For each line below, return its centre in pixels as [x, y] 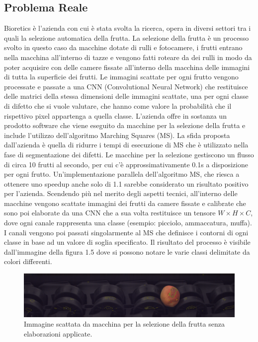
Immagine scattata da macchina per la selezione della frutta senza [124, 324]
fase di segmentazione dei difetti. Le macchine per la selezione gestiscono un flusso [129, 154]
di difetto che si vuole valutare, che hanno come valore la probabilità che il [118, 105]
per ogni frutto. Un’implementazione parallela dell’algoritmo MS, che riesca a [122, 174]
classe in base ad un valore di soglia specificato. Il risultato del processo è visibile [127, 242]
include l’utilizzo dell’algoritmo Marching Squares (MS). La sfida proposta [117, 135]
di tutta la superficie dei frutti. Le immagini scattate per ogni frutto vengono [121, 77]
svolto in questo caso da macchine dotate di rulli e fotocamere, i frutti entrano [123, 47]
